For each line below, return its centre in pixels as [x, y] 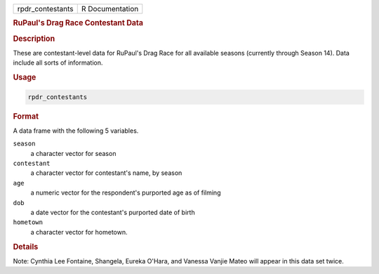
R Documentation [110, 9]
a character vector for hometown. [79, 232]
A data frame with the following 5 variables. [76, 131]
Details [26, 247]
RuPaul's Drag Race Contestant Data [78, 23]
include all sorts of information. [58, 63]
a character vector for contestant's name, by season [106, 173]
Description [34, 39]
